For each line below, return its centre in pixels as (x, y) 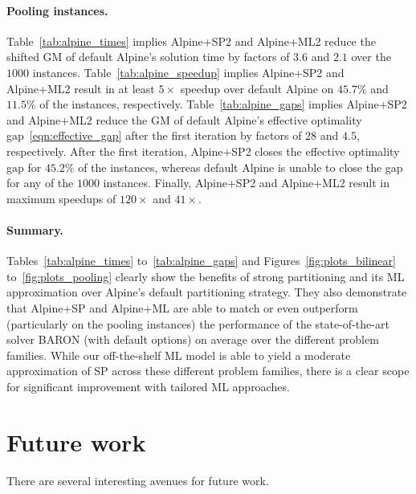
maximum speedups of (61, 198)
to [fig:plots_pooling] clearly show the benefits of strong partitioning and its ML (206, 276)
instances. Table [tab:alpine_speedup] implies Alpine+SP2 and (188, 72)
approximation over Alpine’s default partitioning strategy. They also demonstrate (207, 292)
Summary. (35, 229)
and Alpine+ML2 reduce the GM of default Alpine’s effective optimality (184, 119)
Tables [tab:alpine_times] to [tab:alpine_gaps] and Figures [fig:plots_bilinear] (201, 261)
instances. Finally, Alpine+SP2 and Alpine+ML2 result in (246, 183)
